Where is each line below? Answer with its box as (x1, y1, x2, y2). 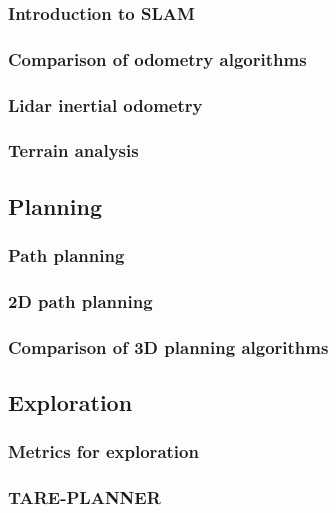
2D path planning (8, 288, 153, 313)
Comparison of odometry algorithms (8, 46, 307, 71)
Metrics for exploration (8, 439, 199, 464)
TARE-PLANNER (8, 485, 161, 510)
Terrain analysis (8, 138, 139, 163)
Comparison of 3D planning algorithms (8, 334, 329, 359)
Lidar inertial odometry (8, 92, 203, 117)
